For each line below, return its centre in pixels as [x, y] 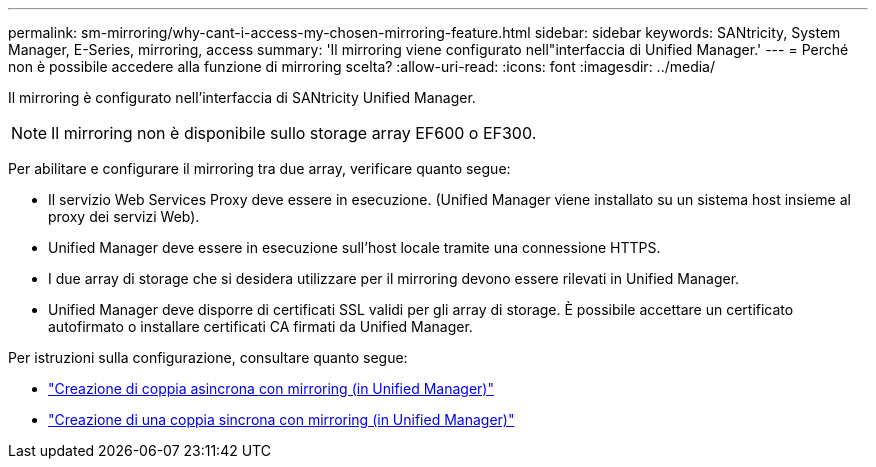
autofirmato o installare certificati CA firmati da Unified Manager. [260, 326]
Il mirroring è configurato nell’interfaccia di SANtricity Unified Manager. [242, 97]
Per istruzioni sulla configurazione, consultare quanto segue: [208, 357]
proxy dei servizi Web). [124, 216]
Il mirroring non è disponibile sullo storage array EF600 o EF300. [294, 133]
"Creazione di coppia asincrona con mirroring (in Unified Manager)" [271, 388]
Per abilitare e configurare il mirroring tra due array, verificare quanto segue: [259, 168]
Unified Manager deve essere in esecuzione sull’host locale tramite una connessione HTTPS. [354, 247]
